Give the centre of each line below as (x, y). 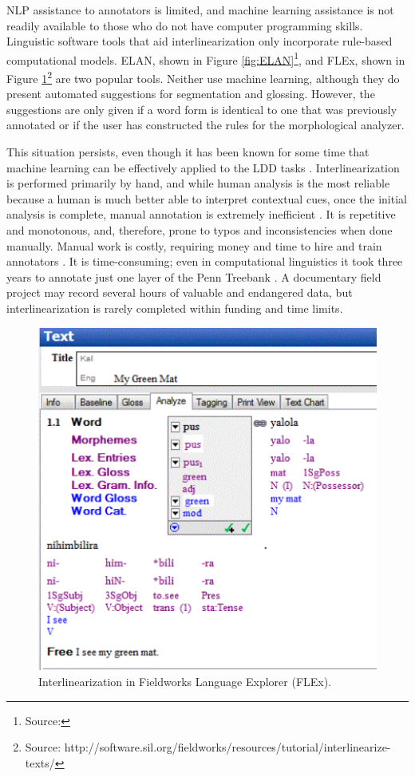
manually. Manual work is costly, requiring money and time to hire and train (194, 245)
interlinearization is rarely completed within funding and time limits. (175, 308)
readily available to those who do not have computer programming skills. (185, 25)
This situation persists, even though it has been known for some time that (188, 152)
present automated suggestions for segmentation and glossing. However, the (191, 94)
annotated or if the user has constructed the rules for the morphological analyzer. (206, 125)
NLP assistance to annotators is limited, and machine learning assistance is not (200, 10)
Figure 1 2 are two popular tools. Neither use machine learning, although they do (203, 77)
